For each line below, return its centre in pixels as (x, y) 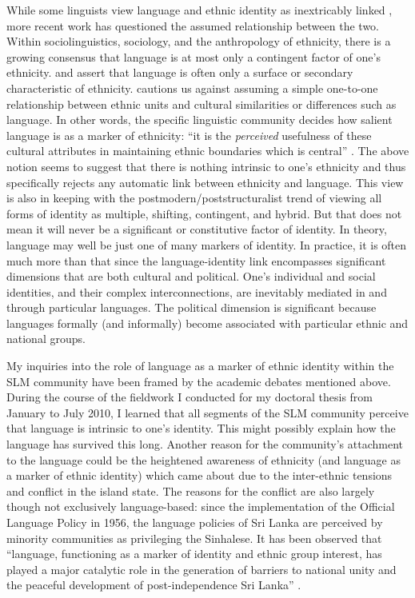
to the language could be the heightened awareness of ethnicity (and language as (204, 459)
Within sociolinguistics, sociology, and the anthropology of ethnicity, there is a (199, 41)
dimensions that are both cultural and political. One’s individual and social (191, 276)
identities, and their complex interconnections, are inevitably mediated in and (197, 291)
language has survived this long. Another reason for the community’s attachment (205, 444)
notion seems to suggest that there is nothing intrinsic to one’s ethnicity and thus (206, 166)
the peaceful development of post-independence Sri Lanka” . (154, 585)
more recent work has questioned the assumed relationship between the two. (193, 25)
